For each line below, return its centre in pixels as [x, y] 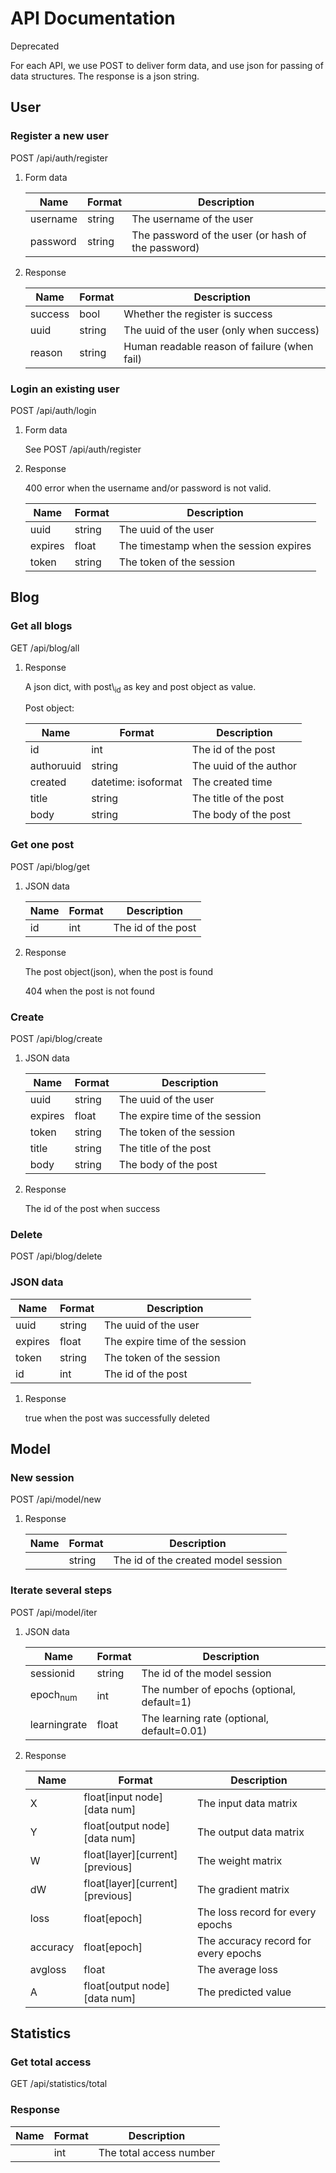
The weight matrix [239, 1860]
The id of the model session [206, 1673]
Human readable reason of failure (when [218, 346]
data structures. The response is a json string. [105, 76]
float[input [108, 1797]
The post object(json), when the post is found [119, 971]
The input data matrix [247, 1803]
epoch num [53, 1695]
